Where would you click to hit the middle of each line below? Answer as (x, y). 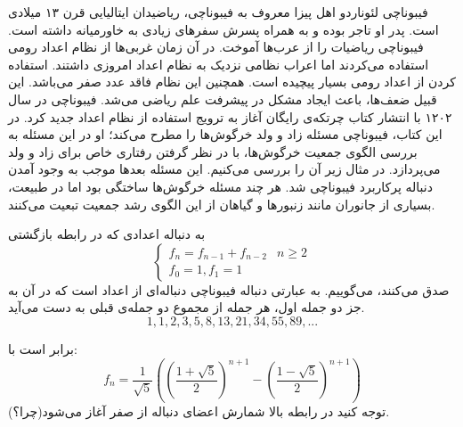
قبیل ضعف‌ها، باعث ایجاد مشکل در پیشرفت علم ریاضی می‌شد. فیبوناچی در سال (223, 99)
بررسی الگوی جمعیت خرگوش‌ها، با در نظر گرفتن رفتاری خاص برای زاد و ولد (213, 151)
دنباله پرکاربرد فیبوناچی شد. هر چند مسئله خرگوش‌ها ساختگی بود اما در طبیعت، (220, 186)
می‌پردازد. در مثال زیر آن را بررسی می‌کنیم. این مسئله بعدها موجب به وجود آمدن (224, 169)
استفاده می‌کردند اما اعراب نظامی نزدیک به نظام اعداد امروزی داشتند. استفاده (219, 64)
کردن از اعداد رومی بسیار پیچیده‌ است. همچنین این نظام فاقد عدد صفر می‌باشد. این (232, 82)
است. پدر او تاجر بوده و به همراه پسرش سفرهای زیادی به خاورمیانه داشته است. (223, 29)
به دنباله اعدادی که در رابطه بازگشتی (107, 234)
